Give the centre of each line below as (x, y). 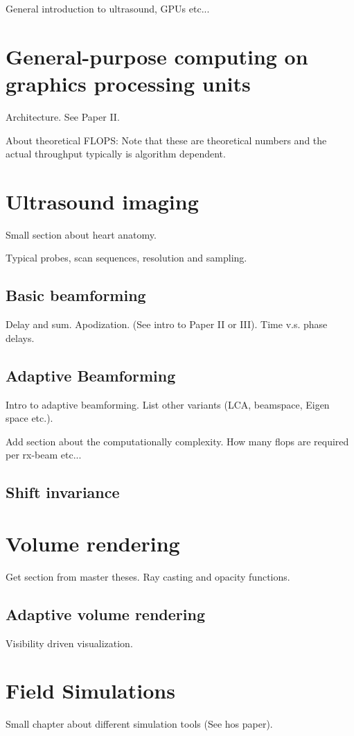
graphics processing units (128, 83)
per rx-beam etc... (44, 455)
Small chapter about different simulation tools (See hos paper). (139, 724)
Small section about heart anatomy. (81, 234)
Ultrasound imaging (102, 201)
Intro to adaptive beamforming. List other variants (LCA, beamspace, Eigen (168, 404)
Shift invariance (63, 492)
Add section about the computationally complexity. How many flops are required (177, 441)
